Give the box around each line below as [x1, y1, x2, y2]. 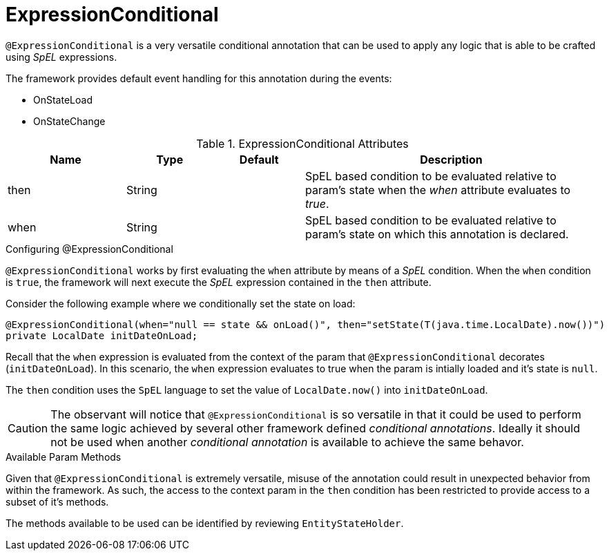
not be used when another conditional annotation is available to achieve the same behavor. [50, 434, 524, 449]
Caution [8, 421, 48, 435]
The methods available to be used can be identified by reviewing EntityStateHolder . [6, 517, 404, 529]
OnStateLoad [33, 93, 93, 106]
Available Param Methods [6, 450, 122, 463]
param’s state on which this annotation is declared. [305, 227, 569, 241]
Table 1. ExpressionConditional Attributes [196, 136, 409, 151]
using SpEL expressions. [6, 50, 117, 63]
